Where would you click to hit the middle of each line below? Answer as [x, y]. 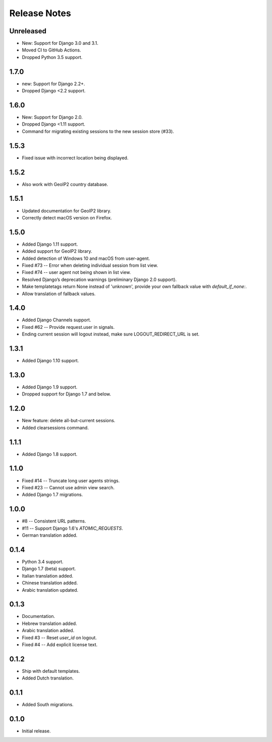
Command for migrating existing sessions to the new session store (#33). [98, 131]
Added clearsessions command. [55, 427]
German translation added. [50, 535]
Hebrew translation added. [50, 623]
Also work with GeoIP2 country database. [65, 184]
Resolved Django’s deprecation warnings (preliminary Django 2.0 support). [99, 279]
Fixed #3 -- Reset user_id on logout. [59, 638]
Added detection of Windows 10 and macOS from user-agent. [86, 258]
